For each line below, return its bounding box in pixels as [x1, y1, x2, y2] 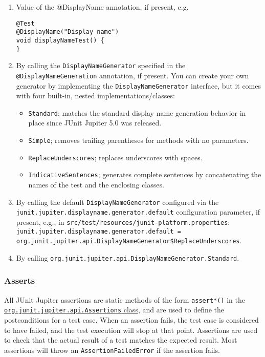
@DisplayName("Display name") [16, 28, 119, 36]
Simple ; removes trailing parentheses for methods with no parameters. [28, 135, 249, 145]
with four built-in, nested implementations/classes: [16, 90, 175, 101]
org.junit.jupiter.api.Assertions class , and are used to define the [4, 304, 225, 315]
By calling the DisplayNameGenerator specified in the [16, 60, 186, 71]
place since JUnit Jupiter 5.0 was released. [28, 117, 162, 128]
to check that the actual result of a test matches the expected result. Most [4, 334, 237, 345]
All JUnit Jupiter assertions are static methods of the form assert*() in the [4, 294, 245, 305]
